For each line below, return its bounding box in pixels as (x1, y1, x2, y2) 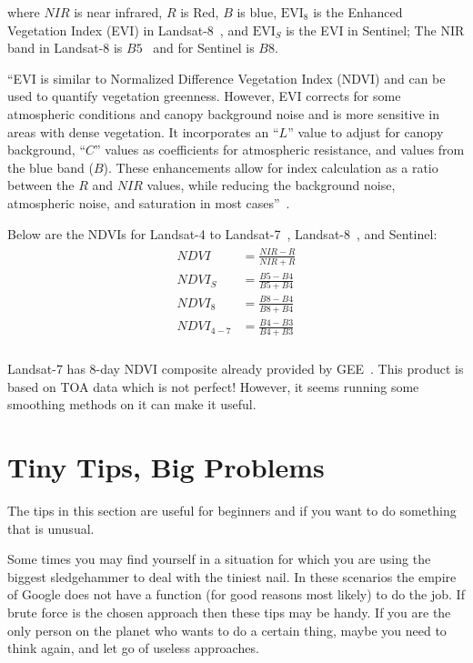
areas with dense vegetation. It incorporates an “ (7, 122, 279, 141)
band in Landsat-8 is (7, 38, 123, 57)
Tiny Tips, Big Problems (7, 448, 325, 486)
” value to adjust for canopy (287, 122, 444, 141)
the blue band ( (7, 157, 94, 176)
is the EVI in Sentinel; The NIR (286, 20, 465, 39)
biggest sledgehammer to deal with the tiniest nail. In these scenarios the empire (7, 567, 457, 586)
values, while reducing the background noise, (146, 176, 396, 195)
